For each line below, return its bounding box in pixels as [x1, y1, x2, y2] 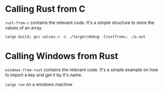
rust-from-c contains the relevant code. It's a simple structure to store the [5, 20, 155, 25]
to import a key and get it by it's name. [5, 72, 83, 78]
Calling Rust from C [5, 3, 86, 15]
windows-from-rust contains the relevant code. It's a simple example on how [5, 67, 158, 72]
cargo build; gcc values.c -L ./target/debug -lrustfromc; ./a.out [5, 34, 146, 39]
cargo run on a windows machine [5, 81, 72, 87]
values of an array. [5, 24, 43, 30]
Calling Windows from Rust [5, 50, 118, 62]
